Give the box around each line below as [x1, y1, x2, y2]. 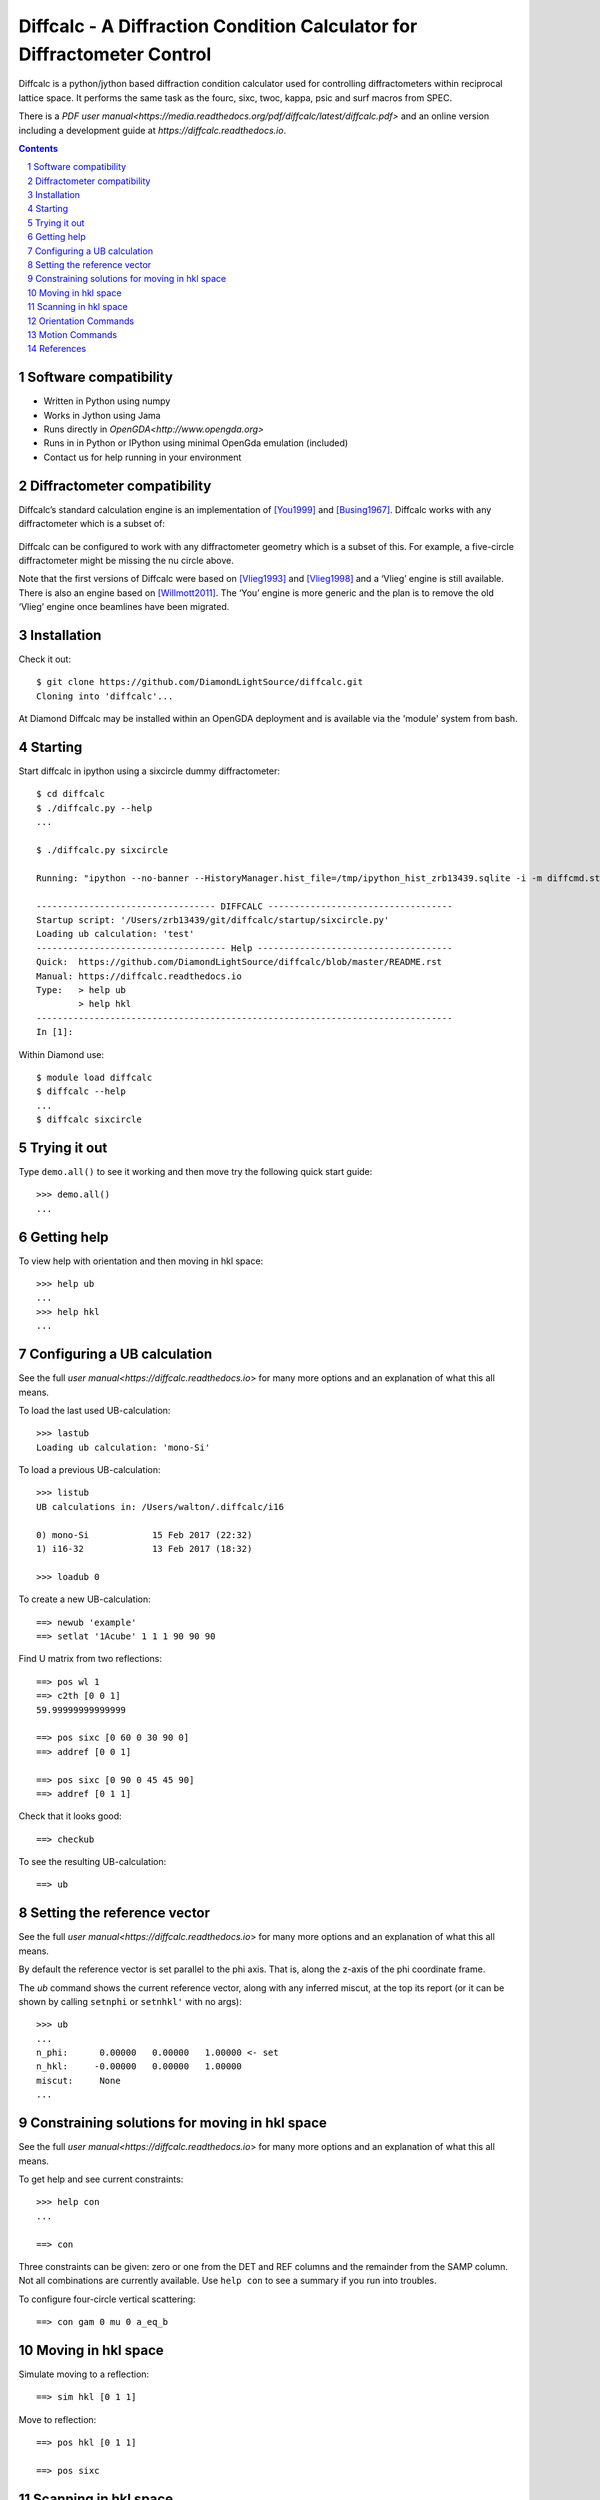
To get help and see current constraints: [18, 2173, 184, 2185]
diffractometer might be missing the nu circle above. [18, 554, 235, 566]
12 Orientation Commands [27, 315, 135, 327]
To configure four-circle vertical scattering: [18, 2293, 196, 2305]
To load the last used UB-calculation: [18, 1404, 171, 1416]
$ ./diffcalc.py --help [36, 802, 153, 814]
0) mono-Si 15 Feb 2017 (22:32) [36, 1529, 253, 1540]
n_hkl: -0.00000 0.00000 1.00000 [36, 2061, 242, 2072]
